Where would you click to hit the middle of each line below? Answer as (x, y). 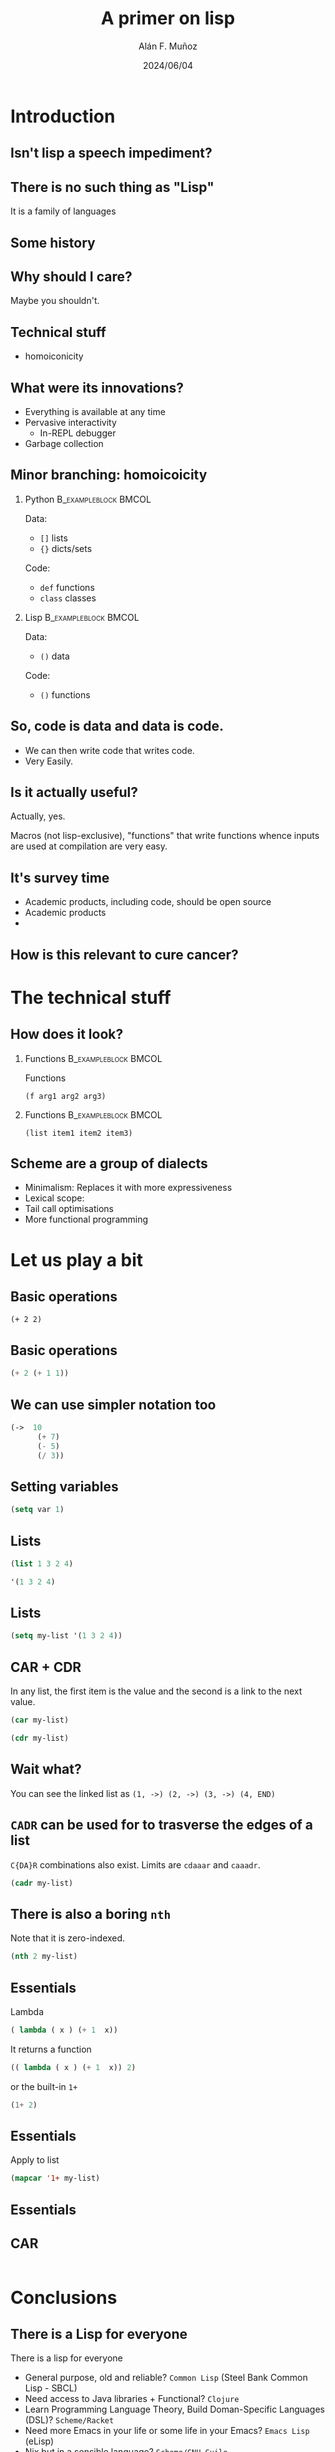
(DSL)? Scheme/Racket (69, 2420)
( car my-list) (40, 1720)
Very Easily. (49, 761)
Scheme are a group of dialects (109, 1163)
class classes (68, 598)
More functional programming (86, 1219)
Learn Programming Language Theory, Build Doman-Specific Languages (175, 2409)
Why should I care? (71, 276)
